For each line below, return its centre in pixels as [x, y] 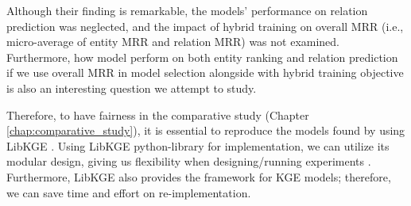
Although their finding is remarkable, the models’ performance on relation [187, 10]
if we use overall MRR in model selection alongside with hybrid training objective [205, 72]
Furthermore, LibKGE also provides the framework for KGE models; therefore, [199, 176]
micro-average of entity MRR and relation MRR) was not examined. [173, 42]
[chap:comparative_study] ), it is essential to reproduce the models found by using [206, 130]
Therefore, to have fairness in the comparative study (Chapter [158, 114]
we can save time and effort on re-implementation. [129, 192]
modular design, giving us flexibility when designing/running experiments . [189, 161]
